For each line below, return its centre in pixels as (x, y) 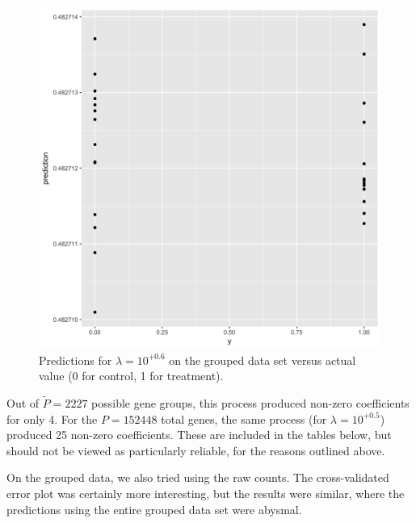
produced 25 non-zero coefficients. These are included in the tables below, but (199, 435)
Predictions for (76, 360)
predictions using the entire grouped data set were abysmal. (154, 509)
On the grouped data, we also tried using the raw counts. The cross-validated (198, 477)
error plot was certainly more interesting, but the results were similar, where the (206, 493)
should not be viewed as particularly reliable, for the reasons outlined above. (196, 450)
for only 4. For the (52, 418)
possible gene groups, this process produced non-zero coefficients (250, 403)
